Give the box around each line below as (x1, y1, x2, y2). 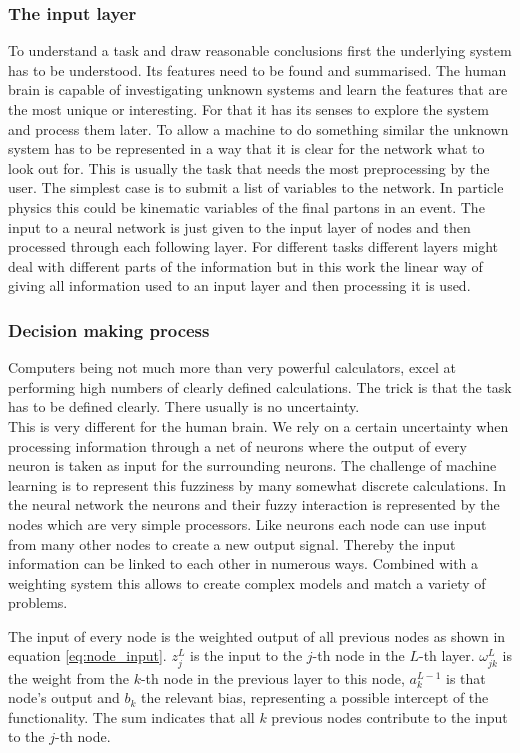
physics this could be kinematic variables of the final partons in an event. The (8, 196, 485, 217)
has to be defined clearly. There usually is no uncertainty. (8, 396, 360, 417)
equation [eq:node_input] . (8, 645, 167, 666)
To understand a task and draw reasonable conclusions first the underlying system (8, 40, 512, 61)
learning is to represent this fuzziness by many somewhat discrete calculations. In (8, 474, 507, 495)
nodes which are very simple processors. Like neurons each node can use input (8, 513, 487, 534)
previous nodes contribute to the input (271, 706, 508, 727)
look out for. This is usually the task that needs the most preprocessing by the (8, 157, 490, 178)
